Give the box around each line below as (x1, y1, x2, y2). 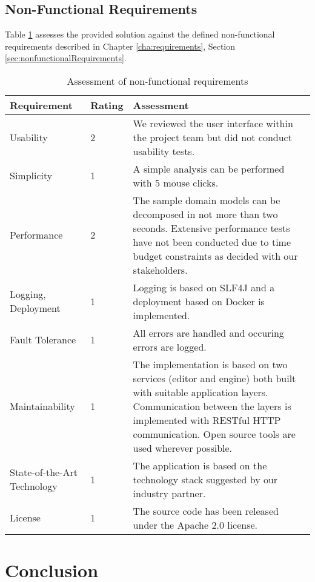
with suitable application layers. (133, 385, 268, 399)
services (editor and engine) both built (133, 371, 296, 385)
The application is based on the (133, 458, 267, 472)
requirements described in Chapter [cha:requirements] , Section (5, 39, 236, 52)
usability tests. (133, 144, 195, 158)
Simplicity (10, 168, 53, 183)
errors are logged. (133, 339, 207, 354)
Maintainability (10, 398, 75, 413)
